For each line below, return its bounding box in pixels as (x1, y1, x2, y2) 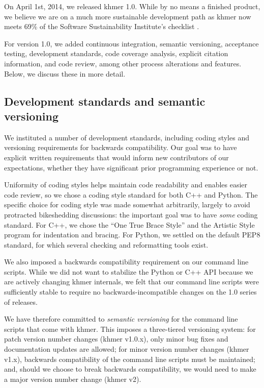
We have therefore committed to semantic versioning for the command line (4, 313, 238, 324)
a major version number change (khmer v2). (4, 373, 141, 384)
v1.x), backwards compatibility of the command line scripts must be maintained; (4, 353, 255, 364)
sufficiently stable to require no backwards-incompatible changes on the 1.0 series (4, 286, 257, 297)
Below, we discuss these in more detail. (4, 68, 126, 79)
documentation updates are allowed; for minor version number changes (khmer (4, 344, 249, 354)
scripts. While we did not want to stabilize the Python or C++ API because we (4, 266, 253, 277)
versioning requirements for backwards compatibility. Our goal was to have (4, 142, 237, 153)
